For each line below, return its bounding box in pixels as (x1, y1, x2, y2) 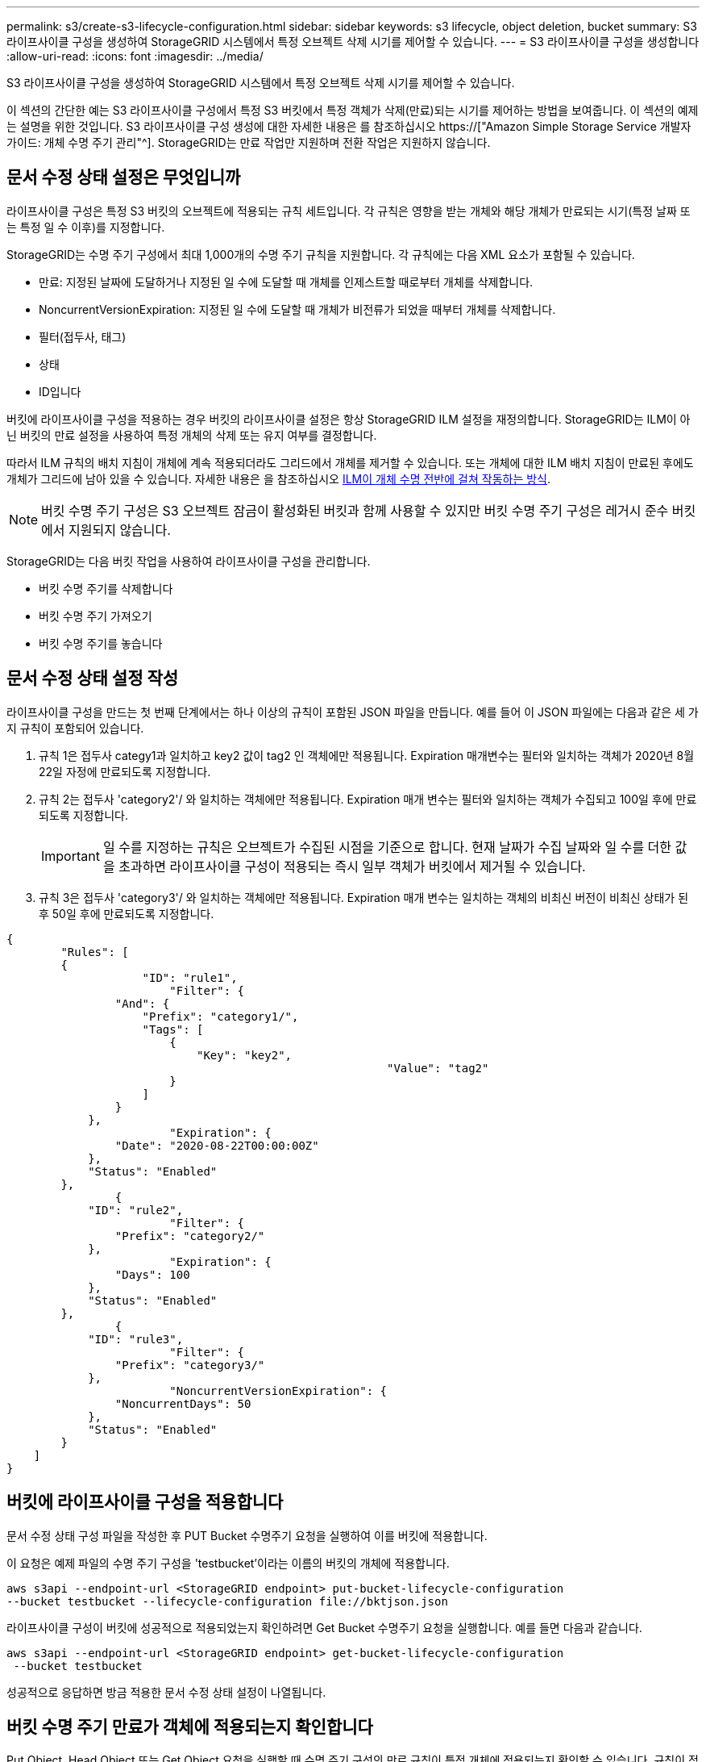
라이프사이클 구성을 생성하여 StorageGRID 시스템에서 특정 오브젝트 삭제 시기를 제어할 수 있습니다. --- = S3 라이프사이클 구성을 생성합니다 (6, 35, 700, 48)
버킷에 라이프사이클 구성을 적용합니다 (6, 1492, 284, 1513)
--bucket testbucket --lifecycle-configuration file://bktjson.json (6, 1594, 448, 1608)
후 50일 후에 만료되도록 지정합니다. (39, 906, 214, 921)
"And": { (114, 996, 170, 1010)
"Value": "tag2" (387, 1061, 489, 1075)
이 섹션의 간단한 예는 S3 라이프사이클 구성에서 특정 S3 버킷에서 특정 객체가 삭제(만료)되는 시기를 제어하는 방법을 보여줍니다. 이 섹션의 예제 (6, 103, 699, 117)
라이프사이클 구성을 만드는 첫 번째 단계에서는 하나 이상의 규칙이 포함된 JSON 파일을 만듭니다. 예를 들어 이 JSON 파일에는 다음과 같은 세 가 (6, 704, 699, 719)
